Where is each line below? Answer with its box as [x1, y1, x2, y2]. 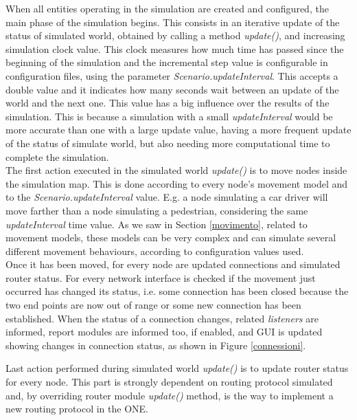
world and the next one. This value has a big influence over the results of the [5, 96, 330, 110]
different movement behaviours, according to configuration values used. [5, 243, 304, 258]
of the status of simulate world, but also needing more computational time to [5, 135, 330, 150]
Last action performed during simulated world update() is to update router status [5, 361, 349, 375]
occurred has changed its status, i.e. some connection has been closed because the [5, 284, 349, 298]
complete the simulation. [5, 149, 109, 164]
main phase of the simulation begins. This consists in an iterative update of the [5, 14, 340, 29]
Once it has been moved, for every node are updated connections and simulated [5, 257, 341, 272]
